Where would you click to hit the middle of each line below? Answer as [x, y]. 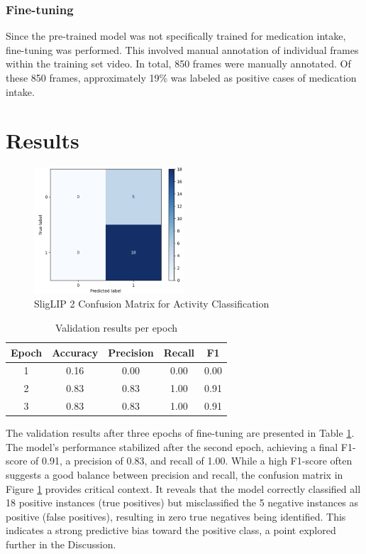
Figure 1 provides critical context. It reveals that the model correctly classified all [183, 488]
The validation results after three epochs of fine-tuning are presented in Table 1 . [180, 433]
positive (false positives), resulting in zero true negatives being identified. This [176, 516]
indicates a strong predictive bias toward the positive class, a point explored [171, 530]
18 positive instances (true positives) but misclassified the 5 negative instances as [182, 503]
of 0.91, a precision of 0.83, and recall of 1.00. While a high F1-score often [192, 461]
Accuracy [75, 352]
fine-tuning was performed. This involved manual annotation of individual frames [182, 49]
